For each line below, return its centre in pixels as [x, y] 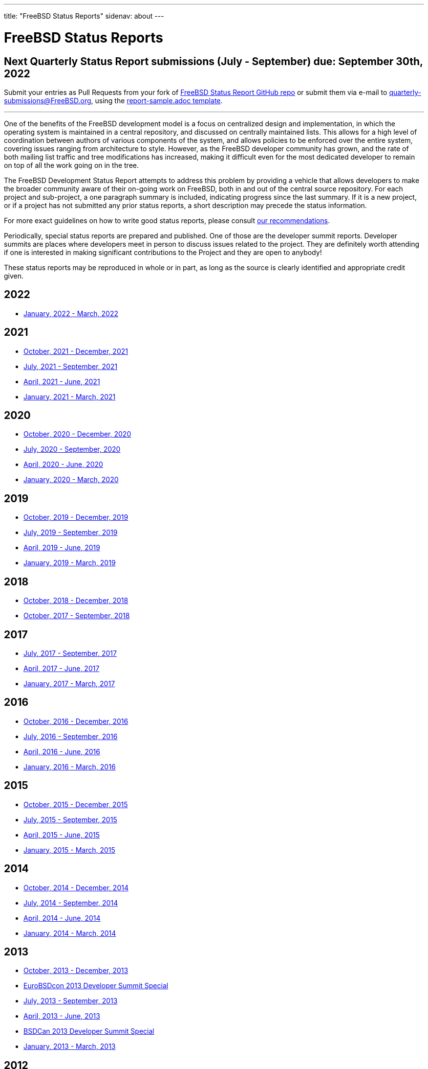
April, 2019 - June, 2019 [62, 548]
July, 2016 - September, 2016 [71, 736]
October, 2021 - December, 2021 [76, 351]
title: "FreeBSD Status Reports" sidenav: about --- [84, 16]
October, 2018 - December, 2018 [76, 601]
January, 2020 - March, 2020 [71, 480]
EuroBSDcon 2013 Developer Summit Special [96, 986]
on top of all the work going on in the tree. [72, 165]
